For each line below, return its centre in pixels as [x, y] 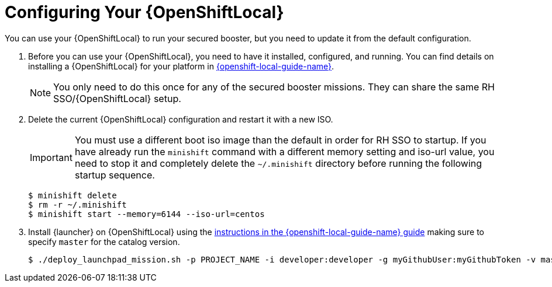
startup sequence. [115, 175]
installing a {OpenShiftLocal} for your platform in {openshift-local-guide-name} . [181, 66]
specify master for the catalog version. [104, 242]
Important [51, 157]
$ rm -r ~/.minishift [77, 204]
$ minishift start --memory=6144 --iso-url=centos [146, 214]
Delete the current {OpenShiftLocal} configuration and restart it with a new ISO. [181, 119]
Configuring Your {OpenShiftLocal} [144, 12]
